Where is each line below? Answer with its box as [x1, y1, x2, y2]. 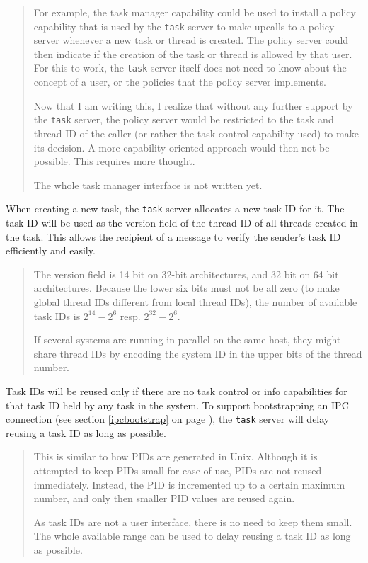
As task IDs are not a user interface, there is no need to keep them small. [33, 514, 352, 529]
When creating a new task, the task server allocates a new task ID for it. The [6, 201, 345, 216]
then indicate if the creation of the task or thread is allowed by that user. [33, 46, 352, 61]
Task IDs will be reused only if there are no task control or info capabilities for [6, 383, 347, 398]
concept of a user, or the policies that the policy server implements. [33, 74, 326, 89]
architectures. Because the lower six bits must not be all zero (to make [33, 280, 340, 295]
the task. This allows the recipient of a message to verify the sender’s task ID [6, 229, 341, 244]
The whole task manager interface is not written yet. [33, 177, 263, 192]
